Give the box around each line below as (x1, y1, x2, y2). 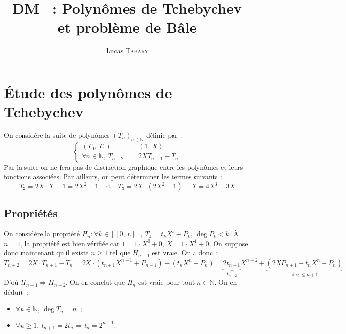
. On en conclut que (65, 277, 125, 287)
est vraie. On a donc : (152, 248, 218, 258)
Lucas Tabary (106, 45, 149, 56)
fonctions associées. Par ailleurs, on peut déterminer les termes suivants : (4, 171, 223, 182)
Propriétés (4, 206, 58, 221)
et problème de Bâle (57, 17, 197, 37)
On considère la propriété (4, 229, 80, 239)
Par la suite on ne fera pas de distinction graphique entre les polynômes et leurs (4, 162, 243, 172)
